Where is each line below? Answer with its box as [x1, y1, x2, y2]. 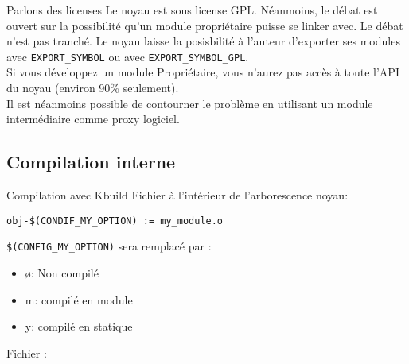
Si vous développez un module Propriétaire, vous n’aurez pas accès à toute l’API [6, 64, 399, 80]
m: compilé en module [25, 291, 133, 308]
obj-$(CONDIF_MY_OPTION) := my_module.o [6, 215, 224, 227]
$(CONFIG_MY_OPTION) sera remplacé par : [6, 238, 212, 254]
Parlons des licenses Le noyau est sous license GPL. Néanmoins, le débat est [6, 2, 378, 17]
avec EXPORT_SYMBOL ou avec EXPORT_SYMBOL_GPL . [6, 48, 249, 64]
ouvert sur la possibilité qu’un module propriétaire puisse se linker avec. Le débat [6, 17, 403, 33]
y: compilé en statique [25, 318, 133, 335]
